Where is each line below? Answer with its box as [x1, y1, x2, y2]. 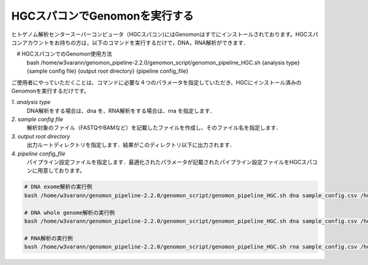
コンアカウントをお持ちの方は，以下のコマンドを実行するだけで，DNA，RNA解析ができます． [11, 39, 249, 46]
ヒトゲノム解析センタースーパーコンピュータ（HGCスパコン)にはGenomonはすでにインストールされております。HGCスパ [11, 31, 318, 38]
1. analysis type [11, 99, 51, 106]
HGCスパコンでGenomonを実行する [11, 9, 194, 23]
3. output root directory [11, 132, 71, 140]
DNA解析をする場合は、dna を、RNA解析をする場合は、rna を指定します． [26, 107, 216, 114]
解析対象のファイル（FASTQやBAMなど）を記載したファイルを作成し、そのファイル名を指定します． [26, 124, 282, 132]
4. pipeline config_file [11, 150, 66, 157]
